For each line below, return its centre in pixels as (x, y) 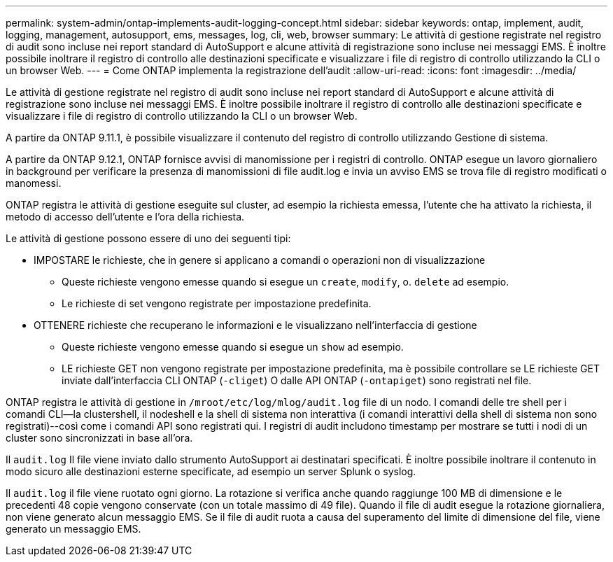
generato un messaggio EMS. (73, 529)
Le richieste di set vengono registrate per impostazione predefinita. (217, 303)
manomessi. (34, 183)
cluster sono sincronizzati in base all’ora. (99, 438)
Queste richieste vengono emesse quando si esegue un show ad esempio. (233, 347)
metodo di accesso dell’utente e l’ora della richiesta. (125, 217)
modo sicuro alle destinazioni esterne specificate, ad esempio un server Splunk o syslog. (211, 471)
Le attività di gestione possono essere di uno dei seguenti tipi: (148, 238)
